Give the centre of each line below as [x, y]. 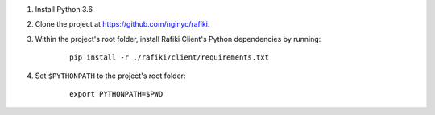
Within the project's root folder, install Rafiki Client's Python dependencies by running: [178, 39]
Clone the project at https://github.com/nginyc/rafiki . [122, 24]
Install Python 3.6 [64, 9]
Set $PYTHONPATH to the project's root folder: [110, 76]
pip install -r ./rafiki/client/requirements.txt [170, 57]
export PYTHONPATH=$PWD [116, 94]
